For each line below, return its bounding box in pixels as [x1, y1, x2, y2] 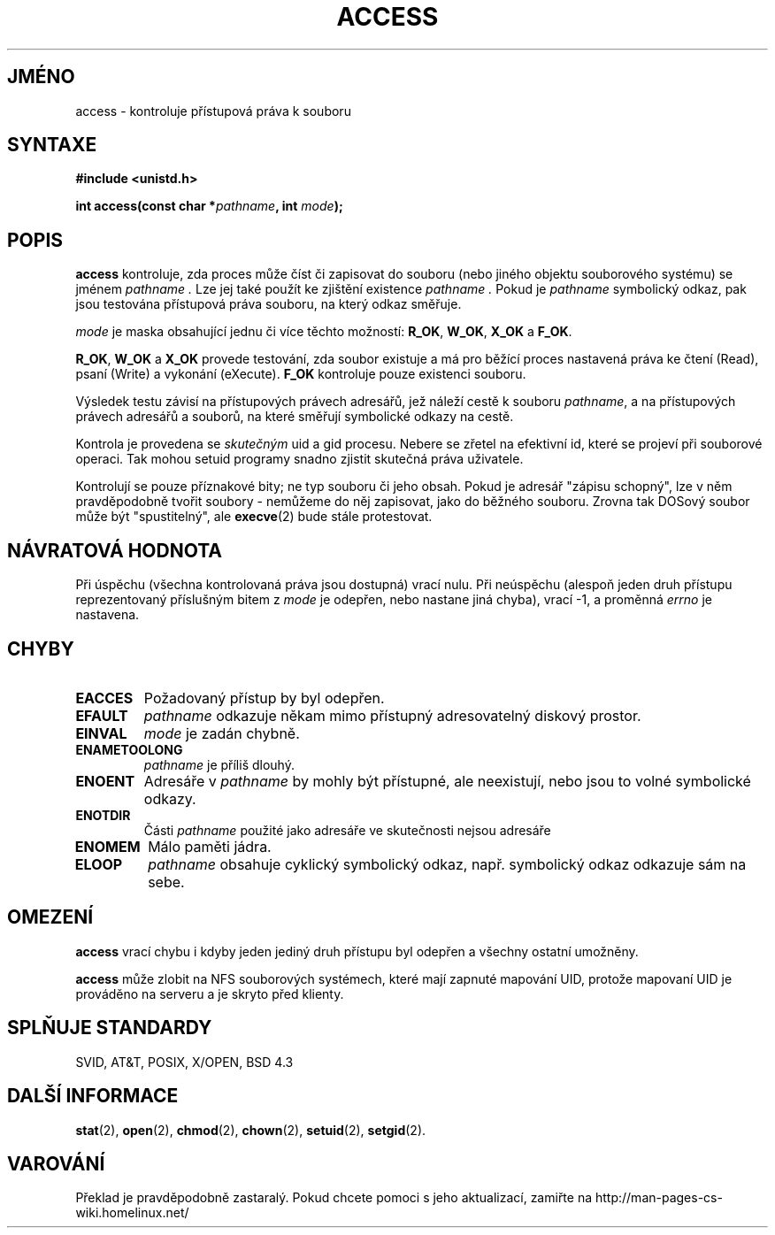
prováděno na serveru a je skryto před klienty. [75, 986, 344, 1001]
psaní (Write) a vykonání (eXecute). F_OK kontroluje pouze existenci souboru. [75, 366, 526, 382]
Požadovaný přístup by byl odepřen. [143, 688, 385, 707]
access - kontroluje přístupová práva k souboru [75, 103, 351, 119]
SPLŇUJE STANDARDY [7, 1016, 212, 1039]
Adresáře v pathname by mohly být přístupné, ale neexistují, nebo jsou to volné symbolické [143, 771, 751, 790]
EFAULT [75, 706, 128, 725]
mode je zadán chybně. [143, 724, 300, 742]
